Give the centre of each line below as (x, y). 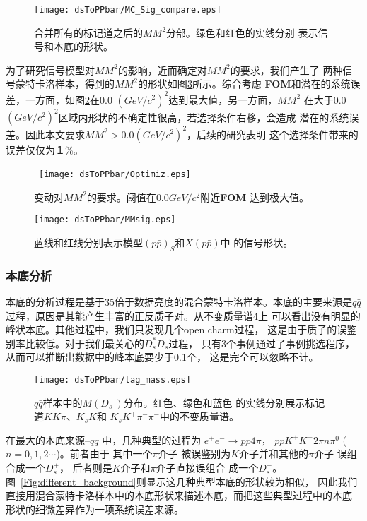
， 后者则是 (86, 468)
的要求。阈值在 (121, 197)
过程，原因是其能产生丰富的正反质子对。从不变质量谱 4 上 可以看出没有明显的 (183, 315)
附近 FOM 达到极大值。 (255, 197)
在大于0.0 (325, 99)
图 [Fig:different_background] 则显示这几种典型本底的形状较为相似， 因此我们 (182, 481)
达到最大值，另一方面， (223, 99)
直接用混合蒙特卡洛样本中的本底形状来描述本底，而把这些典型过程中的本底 (179, 495)
